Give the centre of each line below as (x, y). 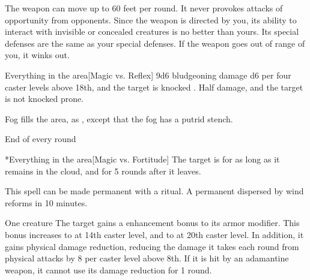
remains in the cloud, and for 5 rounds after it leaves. (103, 171)
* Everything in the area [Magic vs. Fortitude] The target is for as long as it (142, 159)
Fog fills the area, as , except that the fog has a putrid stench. (119, 118)
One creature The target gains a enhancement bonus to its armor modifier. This (152, 223)
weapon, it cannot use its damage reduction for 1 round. (108, 270)
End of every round (41, 139)
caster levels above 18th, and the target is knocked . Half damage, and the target (154, 87)
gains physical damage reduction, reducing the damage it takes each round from (152, 246)
